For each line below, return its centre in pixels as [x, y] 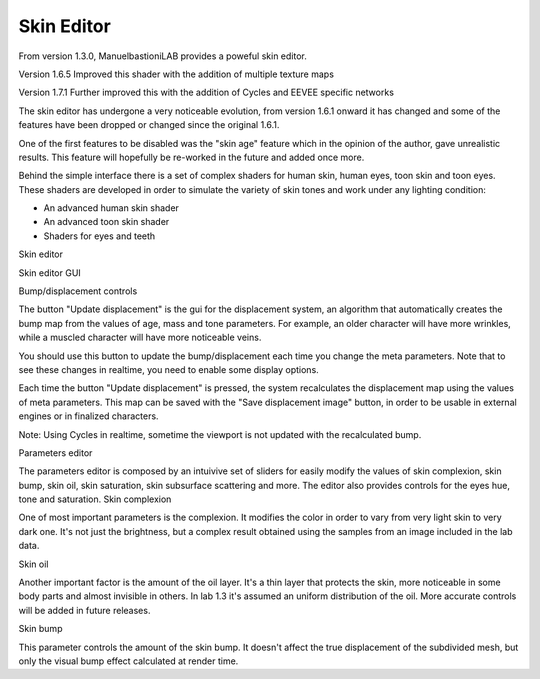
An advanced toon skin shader [106, 222]
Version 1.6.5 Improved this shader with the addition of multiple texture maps [176, 74]
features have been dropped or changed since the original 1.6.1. [149, 125]
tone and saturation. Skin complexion [95, 499]
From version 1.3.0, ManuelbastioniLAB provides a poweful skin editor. [162, 56]
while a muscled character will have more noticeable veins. [140, 337]
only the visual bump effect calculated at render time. [128, 661]
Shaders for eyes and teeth [99, 236]
